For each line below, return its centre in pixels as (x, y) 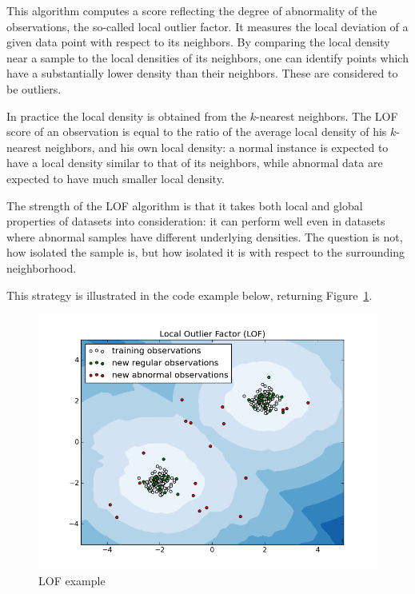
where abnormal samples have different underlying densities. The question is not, (205, 236)
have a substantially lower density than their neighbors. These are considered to (202, 73)
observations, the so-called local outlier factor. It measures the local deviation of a (207, 26)
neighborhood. (42, 267)
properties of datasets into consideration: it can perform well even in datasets (196, 221)
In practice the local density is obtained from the (127, 116)
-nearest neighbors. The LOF (327, 116)
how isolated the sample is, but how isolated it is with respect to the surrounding (206, 252)
